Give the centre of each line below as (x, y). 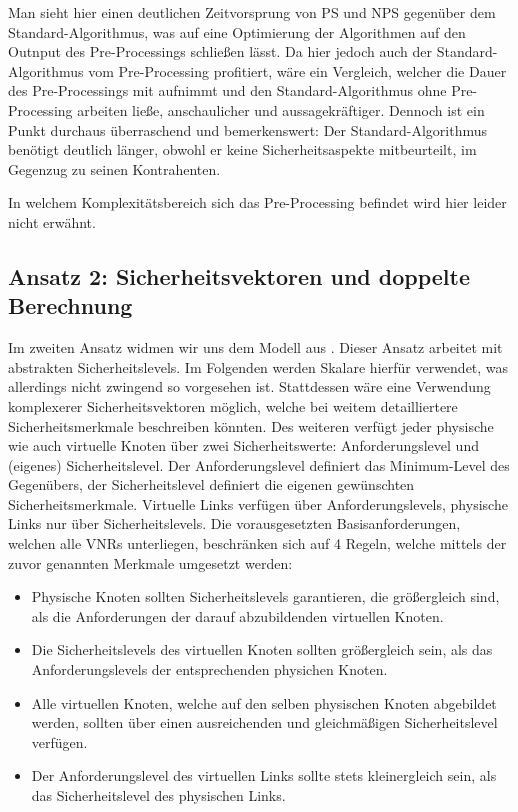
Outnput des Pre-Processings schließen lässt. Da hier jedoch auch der (220, 51)
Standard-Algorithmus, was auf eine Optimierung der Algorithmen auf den (237, 31)
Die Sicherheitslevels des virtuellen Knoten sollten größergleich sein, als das (262, 649)
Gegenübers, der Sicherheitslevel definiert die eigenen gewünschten (211, 484)
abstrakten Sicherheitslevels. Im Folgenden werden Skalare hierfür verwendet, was (258, 366)
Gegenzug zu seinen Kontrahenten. (114, 168)
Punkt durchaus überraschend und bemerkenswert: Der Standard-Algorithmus (248, 129)
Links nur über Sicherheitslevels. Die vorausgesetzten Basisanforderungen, (234, 523)
